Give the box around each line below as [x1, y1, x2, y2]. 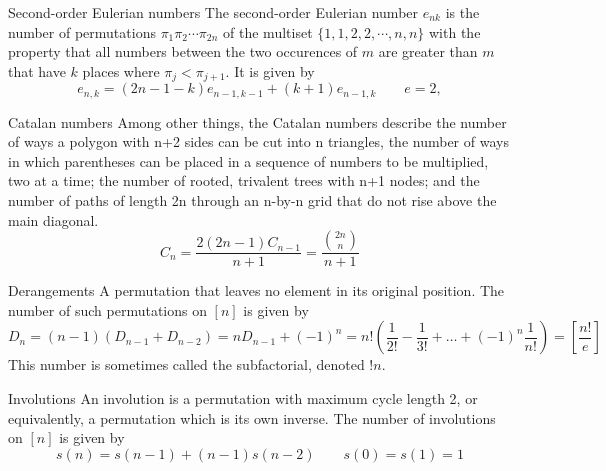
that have [8, 60, 66, 81]
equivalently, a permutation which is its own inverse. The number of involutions [8, 407, 496, 428]
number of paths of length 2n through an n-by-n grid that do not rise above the [8, 190, 497, 211]
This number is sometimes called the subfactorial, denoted [8, 354, 365, 375]
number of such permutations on [8, 299, 207, 320]
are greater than [378, 41, 478, 62]
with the [429, 21, 481, 42]
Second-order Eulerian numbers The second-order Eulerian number [8, 2, 419, 22]
